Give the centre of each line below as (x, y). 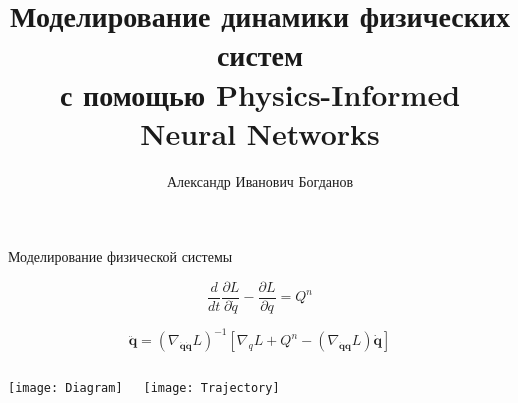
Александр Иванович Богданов (260, 180)
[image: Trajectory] (211, 388)
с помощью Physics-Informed (260, 93)
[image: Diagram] (65, 388)
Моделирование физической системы (120, 256)
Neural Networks (260, 132)
